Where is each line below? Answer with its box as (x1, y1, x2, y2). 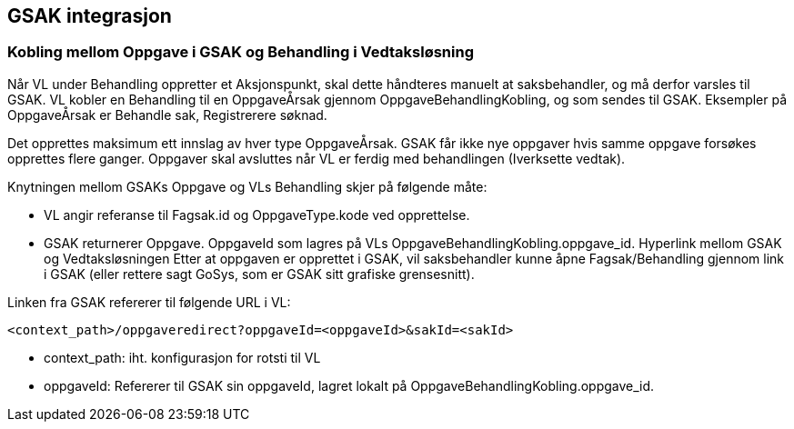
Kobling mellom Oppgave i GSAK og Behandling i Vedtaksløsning (7, 43, 474, 62)
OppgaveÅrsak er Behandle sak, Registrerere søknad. (7, 106, 327, 123)
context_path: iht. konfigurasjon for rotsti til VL (44, 349, 321, 365)
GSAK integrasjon (7, 5, 172, 27)
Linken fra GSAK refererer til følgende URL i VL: (7, 294, 291, 310)
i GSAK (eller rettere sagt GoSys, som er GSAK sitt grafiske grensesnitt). (44, 265, 475, 282)
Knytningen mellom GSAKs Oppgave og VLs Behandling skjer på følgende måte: (7, 178, 487, 195)
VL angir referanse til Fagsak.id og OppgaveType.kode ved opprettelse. (44, 206, 470, 223)
